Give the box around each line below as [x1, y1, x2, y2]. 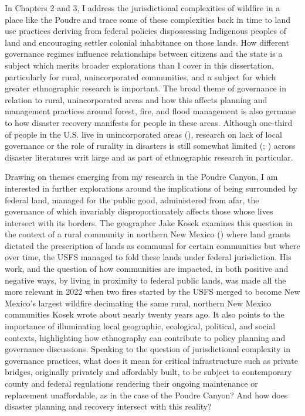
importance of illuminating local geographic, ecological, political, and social [5, 320, 276, 332]
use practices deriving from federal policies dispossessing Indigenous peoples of [5, 25, 287, 37]
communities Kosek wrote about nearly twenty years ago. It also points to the [5, 308, 284, 320]
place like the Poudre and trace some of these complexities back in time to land [5, 13, 290, 25]
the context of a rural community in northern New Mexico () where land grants [5, 228, 291, 240]
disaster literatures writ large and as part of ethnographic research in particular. [5, 151, 293, 163]
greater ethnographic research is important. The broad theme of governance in [5, 82, 286, 94]
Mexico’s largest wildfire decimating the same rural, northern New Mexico [5, 296, 272, 309]
